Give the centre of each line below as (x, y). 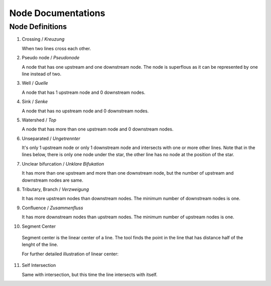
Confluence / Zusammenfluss (52, 208)
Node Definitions (38, 27)
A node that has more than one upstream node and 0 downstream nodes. (98, 129)
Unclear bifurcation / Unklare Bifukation (63, 164)
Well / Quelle (35, 83)
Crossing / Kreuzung (43, 39)
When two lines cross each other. (56, 48)
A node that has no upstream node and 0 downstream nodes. (85, 111)
